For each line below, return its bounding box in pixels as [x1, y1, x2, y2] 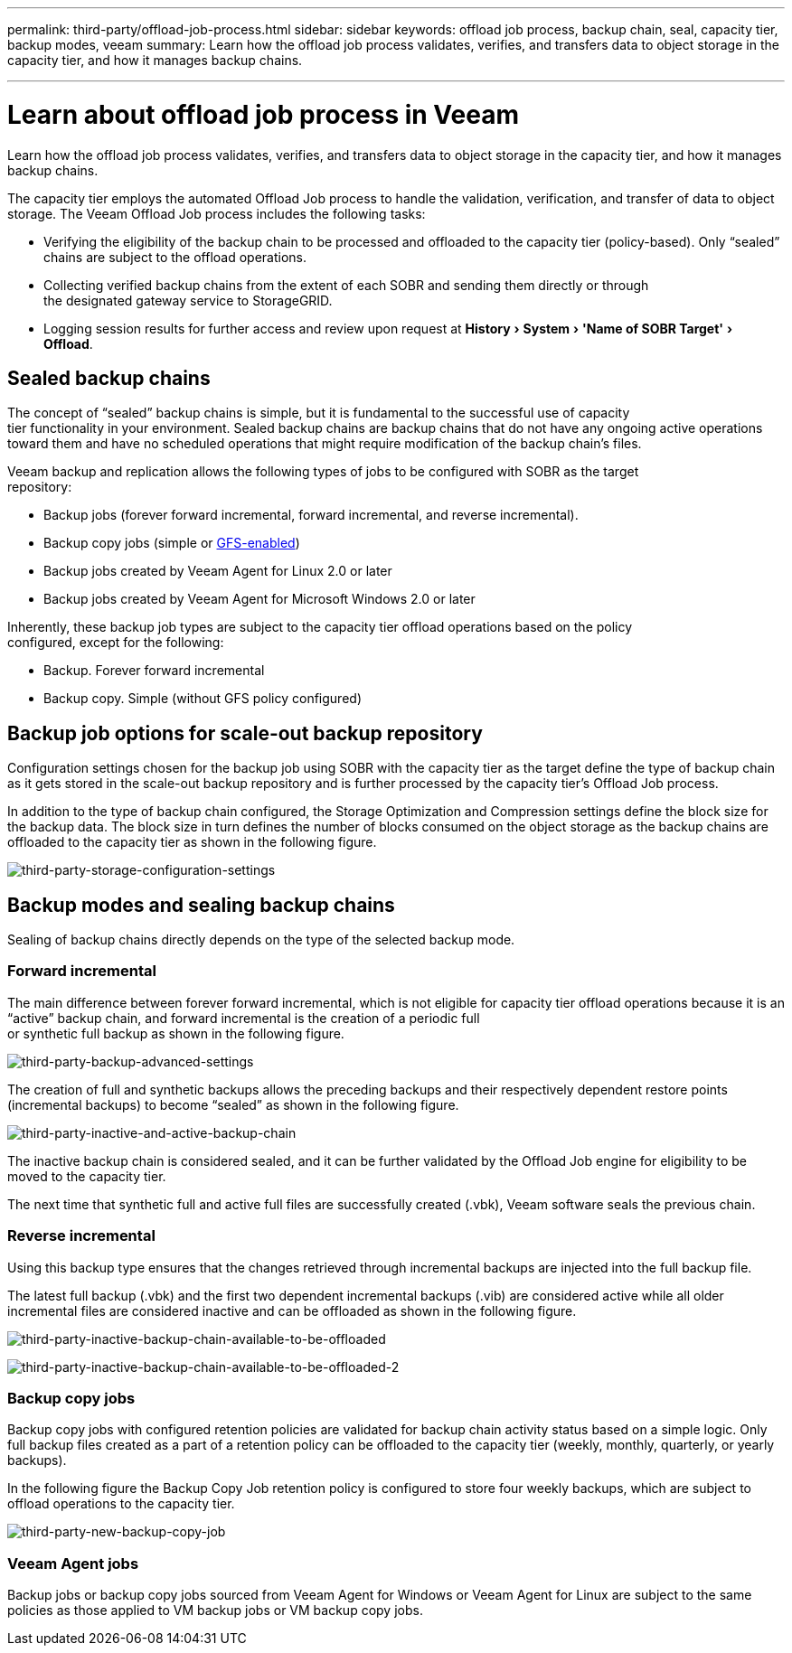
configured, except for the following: [7, 634, 224, 651]
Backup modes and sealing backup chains [7, 893, 395, 916]
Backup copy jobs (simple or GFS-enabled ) [43, 535, 300, 551]
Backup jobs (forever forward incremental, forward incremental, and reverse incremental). [43, 507, 579, 523]
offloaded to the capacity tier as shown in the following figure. [7, 834, 377, 850]
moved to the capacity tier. [7, 1168, 166, 1184]
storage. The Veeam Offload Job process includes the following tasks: [7, 205, 426, 221]
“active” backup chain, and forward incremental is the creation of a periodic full [7, 1010, 480, 1026]
